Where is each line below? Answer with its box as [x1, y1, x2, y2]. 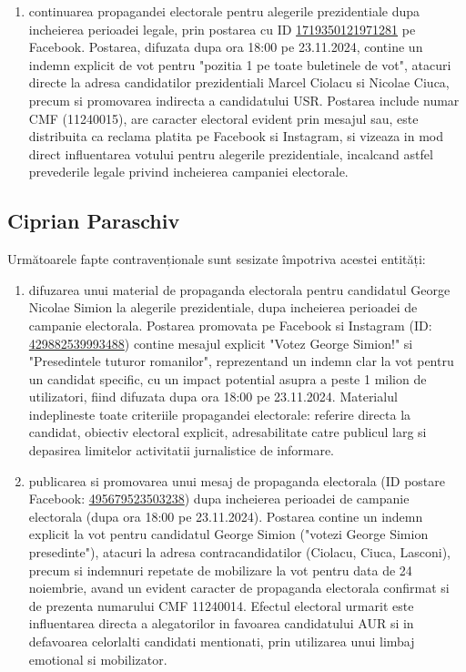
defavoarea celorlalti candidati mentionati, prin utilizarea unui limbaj [28, 632, 415, 651]
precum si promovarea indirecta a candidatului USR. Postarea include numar [28, 90, 460, 109]
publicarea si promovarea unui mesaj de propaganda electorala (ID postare [28, 471, 446, 490]
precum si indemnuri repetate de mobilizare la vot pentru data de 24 [28, 560, 412, 579]
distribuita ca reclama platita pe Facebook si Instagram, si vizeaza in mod [28, 127, 444, 146]
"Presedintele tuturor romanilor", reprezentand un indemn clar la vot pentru [28, 351, 454, 371]
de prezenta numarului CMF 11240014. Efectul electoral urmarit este [28, 596, 414, 615]
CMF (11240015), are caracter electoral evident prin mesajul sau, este [28, 108, 419, 127]
